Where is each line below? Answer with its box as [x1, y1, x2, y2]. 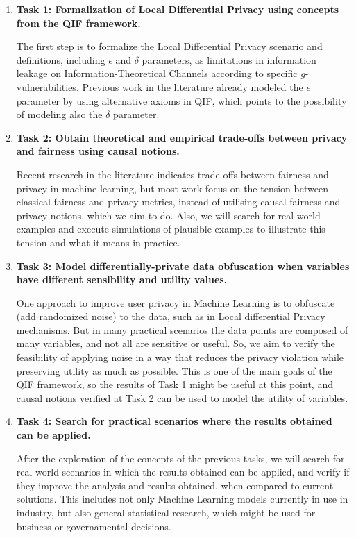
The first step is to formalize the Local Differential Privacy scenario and [16, 39, 323, 53]
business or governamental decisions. [16, 519, 171, 533]
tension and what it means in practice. [16, 235, 180, 249]
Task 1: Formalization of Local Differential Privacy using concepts [16, 2, 339, 16]
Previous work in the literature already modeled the [82, 79, 303, 94]
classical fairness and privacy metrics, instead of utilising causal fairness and [16, 194, 341, 209]
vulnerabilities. [16, 79, 79, 94]
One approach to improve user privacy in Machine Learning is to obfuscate [16, 295, 335, 310]
